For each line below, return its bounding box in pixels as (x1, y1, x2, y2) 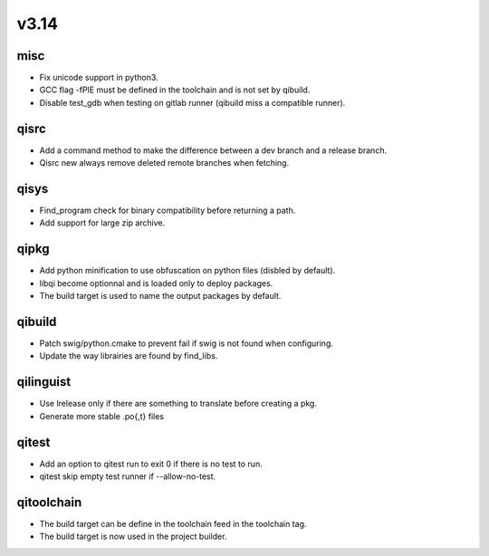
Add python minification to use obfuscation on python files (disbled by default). (39, 265, 336, 276)
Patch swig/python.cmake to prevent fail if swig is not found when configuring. (39, 338, 334, 349)
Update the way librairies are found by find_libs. (39, 350, 218, 361)
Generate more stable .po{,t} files (39, 410, 165, 421)
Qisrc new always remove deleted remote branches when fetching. (39, 158, 290, 168)
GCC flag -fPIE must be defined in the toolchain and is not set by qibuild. (39, 84, 311, 95)
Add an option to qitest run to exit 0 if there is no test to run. (39, 458, 263, 469)
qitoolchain (16, 494, 82, 510)
